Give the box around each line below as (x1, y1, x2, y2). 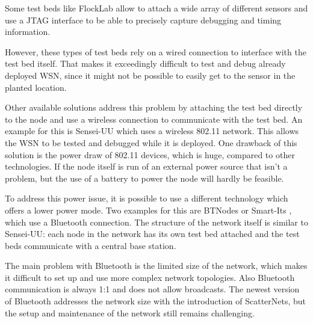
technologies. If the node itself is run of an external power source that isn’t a (5, 160, 288, 173)
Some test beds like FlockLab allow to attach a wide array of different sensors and (5, 2, 308, 14)
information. (5, 25, 51, 38)
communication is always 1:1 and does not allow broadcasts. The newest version (5, 283, 300, 295)
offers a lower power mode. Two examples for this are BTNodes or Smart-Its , (5, 203, 292, 216)
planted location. (5, 81, 67, 93)
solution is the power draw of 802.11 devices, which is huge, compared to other (5, 148, 295, 161)
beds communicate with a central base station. (5, 239, 176, 251)
